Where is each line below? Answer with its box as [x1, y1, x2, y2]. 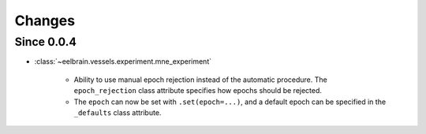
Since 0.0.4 [14, 35, 77, 49]
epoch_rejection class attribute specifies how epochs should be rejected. [73, 86, 323, 95]
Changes [14, 12, 75, 29]
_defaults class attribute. [73, 107, 162, 117]
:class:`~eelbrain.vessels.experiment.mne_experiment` [34, 57, 212, 66]
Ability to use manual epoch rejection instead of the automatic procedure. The [73, 75, 327, 84]
